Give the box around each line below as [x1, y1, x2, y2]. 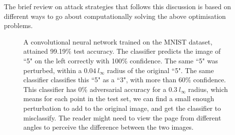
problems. [4, 20, 33, 30]
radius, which [188, 84, 228, 94]
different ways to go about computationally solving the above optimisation [4, 11, 226, 21]
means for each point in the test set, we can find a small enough [23, 93, 214, 104]
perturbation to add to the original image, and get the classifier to [23, 103, 221, 113]
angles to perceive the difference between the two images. [23, 122, 194, 132]
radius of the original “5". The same [107, 65, 214, 75]
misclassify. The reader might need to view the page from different [23, 112, 221, 122]
